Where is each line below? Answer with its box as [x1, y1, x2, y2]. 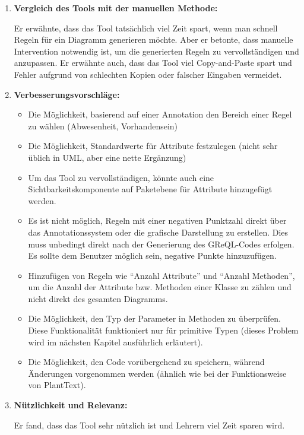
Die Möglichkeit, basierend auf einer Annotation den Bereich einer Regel [28, 108, 292, 120]
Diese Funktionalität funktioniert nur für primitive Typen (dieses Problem [28, 324, 299, 336]
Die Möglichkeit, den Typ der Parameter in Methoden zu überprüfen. [28, 312, 281, 325]
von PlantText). [28, 379, 86, 391]
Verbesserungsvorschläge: [14, 88, 120, 100]
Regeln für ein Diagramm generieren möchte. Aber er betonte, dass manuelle [14, 33, 293, 46]
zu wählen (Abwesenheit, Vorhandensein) [28, 119, 178, 132]
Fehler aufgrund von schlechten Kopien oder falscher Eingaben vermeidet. [14, 68, 282, 80]
